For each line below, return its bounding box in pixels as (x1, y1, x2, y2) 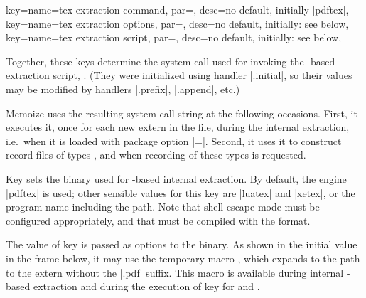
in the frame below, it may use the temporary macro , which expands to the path (6, 250, 360, 265)
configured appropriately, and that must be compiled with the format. (6, 213, 311, 228)
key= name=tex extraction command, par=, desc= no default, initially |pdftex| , (6, 2, 349, 16)
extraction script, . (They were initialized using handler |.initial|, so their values (6, 68, 352, 83)
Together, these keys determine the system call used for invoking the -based (6, 53, 335, 68)
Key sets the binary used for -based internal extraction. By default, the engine (6, 171, 347, 186)
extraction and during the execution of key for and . (33, 279, 260, 294)
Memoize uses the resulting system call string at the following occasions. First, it (6, 105, 357, 120)
